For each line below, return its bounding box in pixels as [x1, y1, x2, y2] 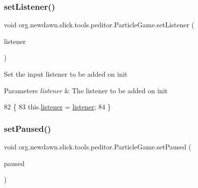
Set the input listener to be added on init [4, 69, 128, 79]
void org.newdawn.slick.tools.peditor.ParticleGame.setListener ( [4, 20, 195, 30]
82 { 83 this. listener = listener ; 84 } [4, 102, 111, 112]
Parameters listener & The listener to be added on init [4, 85, 168, 95]
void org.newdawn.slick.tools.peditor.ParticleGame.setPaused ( [4, 142, 192, 151]
